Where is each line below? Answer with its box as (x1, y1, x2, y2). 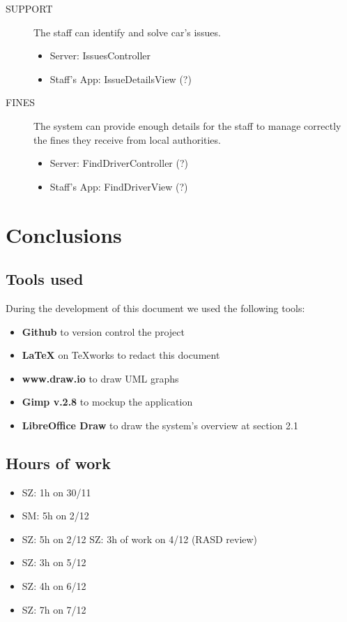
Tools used (6, 268, 84, 290)
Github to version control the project (22, 324, 185, 339)
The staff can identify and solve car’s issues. (33, 24, 221, 39)
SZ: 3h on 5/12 (22, 555, 86, 570)
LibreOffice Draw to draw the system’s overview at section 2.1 (22, 417, 298, 432)
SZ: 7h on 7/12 (22, 602, 86, 616)
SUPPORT (6, 1, 53, 15)
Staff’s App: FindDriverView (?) (49, 179, 188, 193)
